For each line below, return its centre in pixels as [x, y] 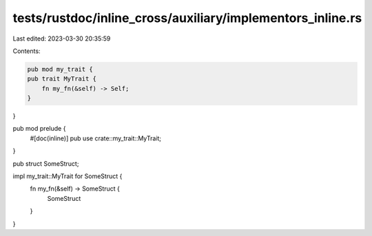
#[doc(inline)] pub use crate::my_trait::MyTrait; [96, 138]
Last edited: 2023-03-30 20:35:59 [62, 39]
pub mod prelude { [39, 129]
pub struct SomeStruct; [46, 163]
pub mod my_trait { [60, 69]
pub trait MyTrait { [62, 79]
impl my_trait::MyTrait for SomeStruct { [68, 176]
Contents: [27, 51]
